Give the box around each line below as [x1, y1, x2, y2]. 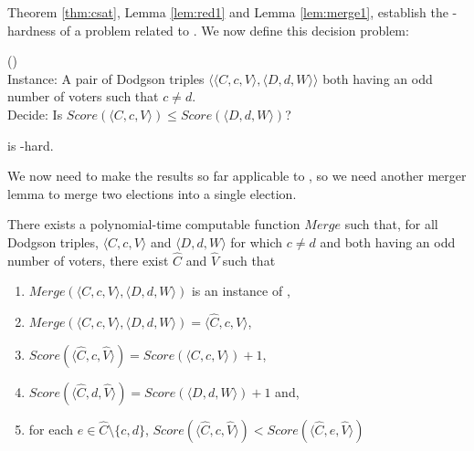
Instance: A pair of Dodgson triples [7, 68, 205, 88]
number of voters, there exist [7, 250, 169, 269]
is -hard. [7, 135, 54, 154]
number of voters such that [7, 87, 159, 106]
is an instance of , [191, 281, 290, 300]
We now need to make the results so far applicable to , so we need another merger [7, 166, 467, 185]
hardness [7, 20, 57, 39]
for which [230, 232, 283, 251]
